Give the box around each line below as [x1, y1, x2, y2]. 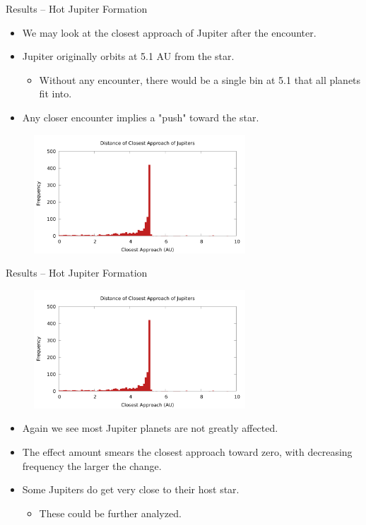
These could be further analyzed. [39, 505, 182, 520]
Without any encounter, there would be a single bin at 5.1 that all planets [39, 72, 361, 87]
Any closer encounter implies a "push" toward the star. [22, 109, 259, 124]
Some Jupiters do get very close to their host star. [22, 482, 240, 497]
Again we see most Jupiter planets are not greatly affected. [22, 421, 278, 435]
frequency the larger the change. [22, 458, 162, 473]
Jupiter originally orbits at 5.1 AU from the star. [22, 49, 235, 64]
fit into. [39, 86, 72, 101]
